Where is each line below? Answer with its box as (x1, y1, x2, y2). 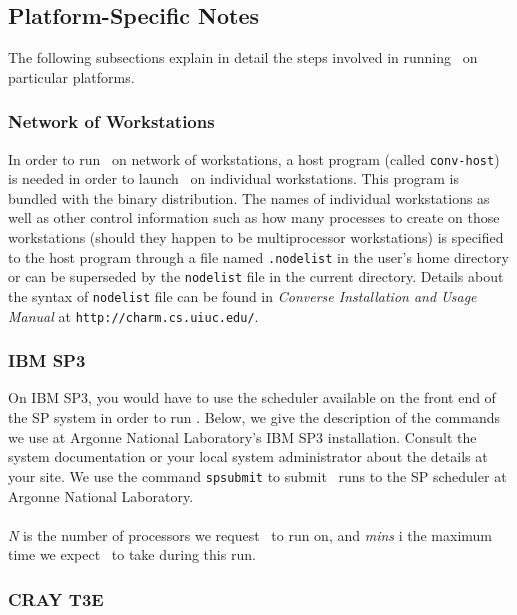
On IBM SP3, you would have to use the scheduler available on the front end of (8, 387, 496, 408)
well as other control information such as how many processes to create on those (8, 207, 500, 228)
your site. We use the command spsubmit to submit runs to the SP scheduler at (8, 465, 507, 486)
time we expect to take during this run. (8, 544, 256, 565)
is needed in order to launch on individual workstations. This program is (8, 168, 459, 189)
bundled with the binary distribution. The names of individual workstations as (8, 187, 490, 208)
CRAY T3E (8, 586, 104, 611)
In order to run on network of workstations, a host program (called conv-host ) (8, 148, 500, 169)
